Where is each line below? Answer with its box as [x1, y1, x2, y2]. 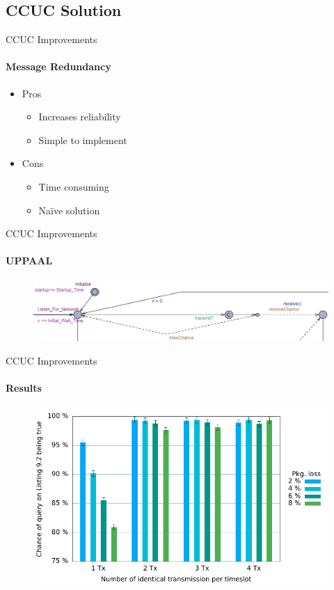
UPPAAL [6, 253, 53, 268]
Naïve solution [38, 202, 100, 217]
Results [6, 380, 42, 394]
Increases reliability [38, 109, 121, 124]
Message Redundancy [6, 59, 111, 74]
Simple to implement [38, 132, 127, 147]
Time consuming [38, 179, 109, 193]
